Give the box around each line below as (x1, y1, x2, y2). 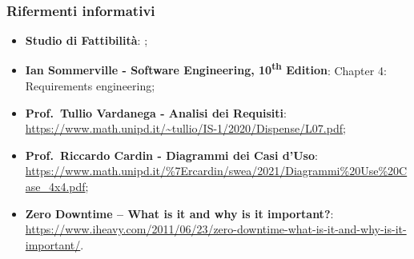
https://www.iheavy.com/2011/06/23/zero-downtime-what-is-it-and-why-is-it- (25, 221, 407, 237)
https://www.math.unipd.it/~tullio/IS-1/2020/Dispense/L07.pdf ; (25, 120, 346, 137)
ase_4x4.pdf (25, 178, 86, 195)
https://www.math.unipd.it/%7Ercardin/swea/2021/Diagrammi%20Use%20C (25, 162, 408, 179)
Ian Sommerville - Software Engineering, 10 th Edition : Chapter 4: (25, 59, 387, 78)
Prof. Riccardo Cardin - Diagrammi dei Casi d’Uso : (25, 146, 318, 163)
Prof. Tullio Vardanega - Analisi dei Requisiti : (25, 104, 287, 121)
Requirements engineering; (25, 78, 155, 94)
